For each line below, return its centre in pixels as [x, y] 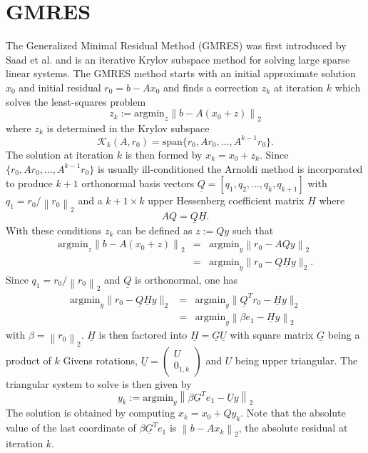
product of [29, 360]
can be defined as [155, 230]
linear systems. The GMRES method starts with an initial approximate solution [181, 73]
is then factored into [143, 335]
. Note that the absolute [293, 413]
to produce [29, 183]
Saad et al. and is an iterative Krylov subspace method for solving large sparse [178, 59]
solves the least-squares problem [76, 101]
